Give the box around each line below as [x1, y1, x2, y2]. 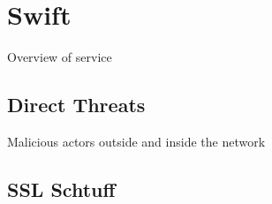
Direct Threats [7, 91, 146, 118]
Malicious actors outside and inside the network [7, 132, 266, 150]
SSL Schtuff [7, 175, 116, 202]
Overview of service [7, 48, 112, 66]
